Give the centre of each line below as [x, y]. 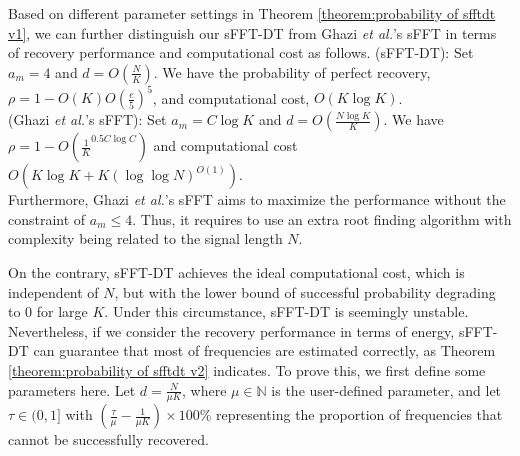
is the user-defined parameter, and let [386, 389]
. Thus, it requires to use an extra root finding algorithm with [322, 218]
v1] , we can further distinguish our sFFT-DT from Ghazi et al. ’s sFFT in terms [252, 32]
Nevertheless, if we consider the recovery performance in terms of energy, [231, 330]
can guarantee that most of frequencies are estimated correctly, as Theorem [264, 350]
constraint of [47, 218]
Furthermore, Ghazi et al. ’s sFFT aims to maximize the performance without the [257, 199]
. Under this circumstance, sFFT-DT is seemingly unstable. [286, 311]
